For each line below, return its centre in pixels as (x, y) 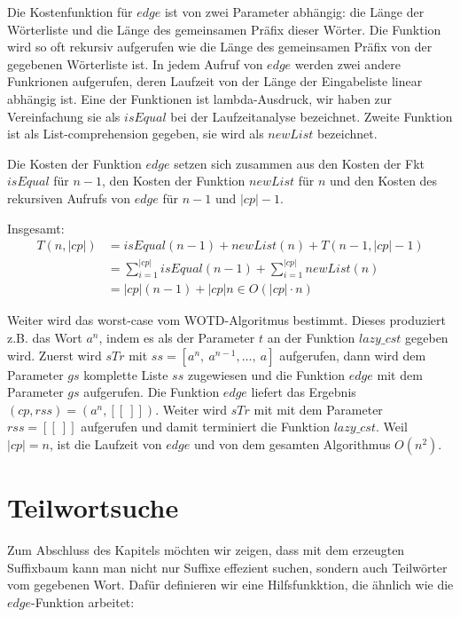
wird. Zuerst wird (55, 355)
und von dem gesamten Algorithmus (292, 444)
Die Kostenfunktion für (70, 12)
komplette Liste (126, 374)
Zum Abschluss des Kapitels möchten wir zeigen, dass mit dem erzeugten (206, 550)
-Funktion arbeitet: (83, 601)
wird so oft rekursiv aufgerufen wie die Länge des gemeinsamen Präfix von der (220, 47)
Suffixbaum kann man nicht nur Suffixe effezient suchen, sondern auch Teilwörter (227, 567)
